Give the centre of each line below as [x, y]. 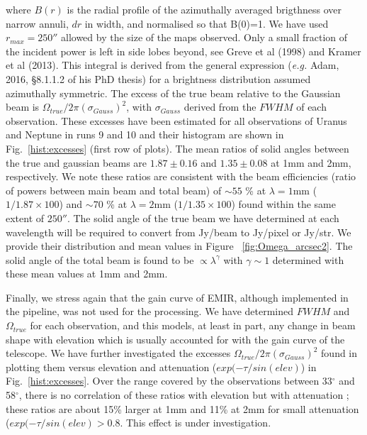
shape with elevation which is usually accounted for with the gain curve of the [175, 339]
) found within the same [283, 204]
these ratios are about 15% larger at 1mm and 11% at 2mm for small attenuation [182, 408]
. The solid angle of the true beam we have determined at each [203, 217]
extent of [25, 217]
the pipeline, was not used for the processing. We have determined [150, 311]
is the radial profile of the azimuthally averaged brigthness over [204, 9]
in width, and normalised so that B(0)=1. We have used [207, 23]
